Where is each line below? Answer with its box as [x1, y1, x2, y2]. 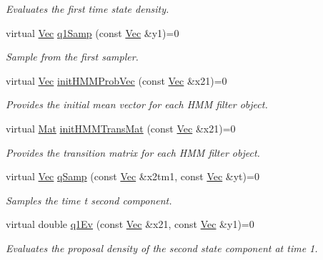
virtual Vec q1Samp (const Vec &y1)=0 [6, 25, 179, 40]
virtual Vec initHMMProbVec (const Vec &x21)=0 [6, 73, 227, 88]
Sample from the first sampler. [6, 49, 139, 64]
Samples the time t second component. [6, 192, 172, 207]
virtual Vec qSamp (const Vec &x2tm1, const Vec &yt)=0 [6, 169, 259, 184]
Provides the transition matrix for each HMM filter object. [6, 145, 260, 160]
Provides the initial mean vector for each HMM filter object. [6, 97, 268, 112]
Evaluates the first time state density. [6, 1, 169, 16]
